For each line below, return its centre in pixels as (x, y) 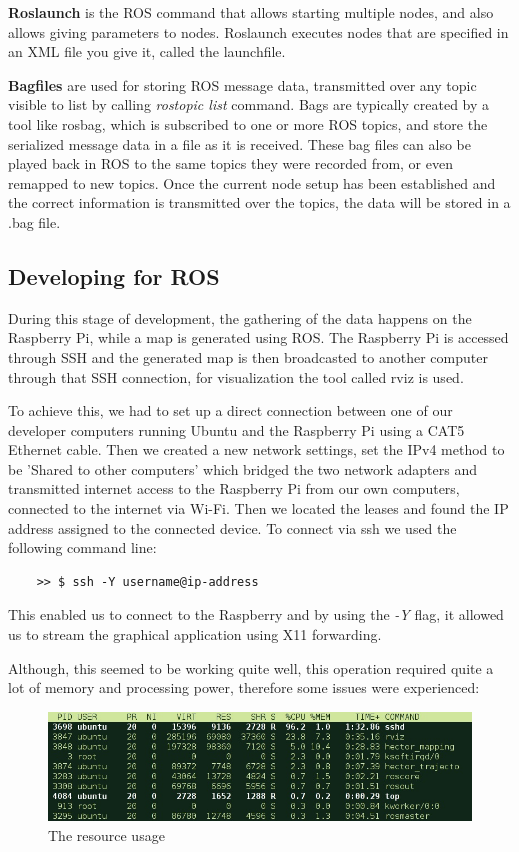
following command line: (82, 547)
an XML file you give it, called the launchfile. (147, 51)
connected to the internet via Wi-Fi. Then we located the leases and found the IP (258, 508)
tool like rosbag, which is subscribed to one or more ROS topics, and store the (248, 123)
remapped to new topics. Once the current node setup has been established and (252, 182)
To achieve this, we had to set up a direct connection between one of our (230, 410)
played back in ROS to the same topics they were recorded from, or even (230, 163)
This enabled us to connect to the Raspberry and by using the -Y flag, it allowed (256, 614)
